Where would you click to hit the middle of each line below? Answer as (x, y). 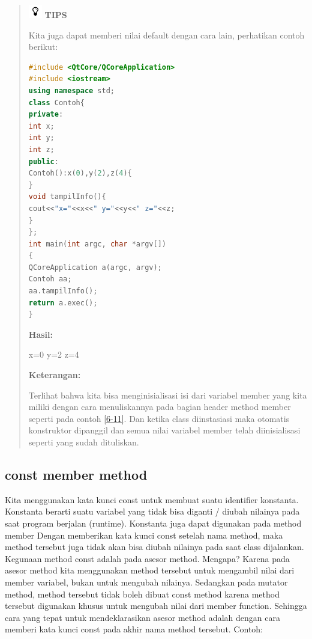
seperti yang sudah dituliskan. (84, 442)
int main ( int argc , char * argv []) (97, 244)
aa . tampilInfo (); (63, 291)
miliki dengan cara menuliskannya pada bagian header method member (160, 407)
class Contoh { (56, 102)
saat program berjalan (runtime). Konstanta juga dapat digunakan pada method (153, 523)
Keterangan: (55, 375)
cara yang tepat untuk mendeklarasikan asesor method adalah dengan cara (142, 617)
